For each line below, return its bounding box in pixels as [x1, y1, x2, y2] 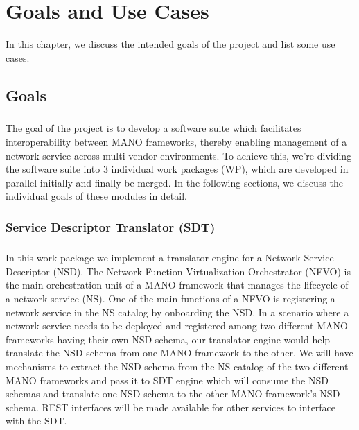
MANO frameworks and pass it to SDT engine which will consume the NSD [6, 372, 329, 387]
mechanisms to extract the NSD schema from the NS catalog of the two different [6, 359, 349, 373]
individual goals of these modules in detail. [6, 189, 187, 203]
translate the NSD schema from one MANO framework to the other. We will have [6, 345, 353, 360]
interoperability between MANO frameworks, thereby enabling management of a [6, 135, 347, 149]
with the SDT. [6, 413, 67, 428]
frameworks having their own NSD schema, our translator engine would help [6, 332, 331, 346]
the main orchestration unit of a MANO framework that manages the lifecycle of [6, 277, 349, 292]
